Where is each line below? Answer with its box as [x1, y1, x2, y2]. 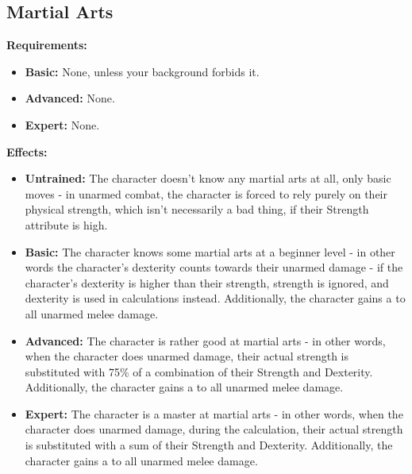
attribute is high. [25, 216, 108, 233]
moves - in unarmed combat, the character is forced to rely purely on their [25, 185, 387, 202]
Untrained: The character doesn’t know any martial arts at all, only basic [25, 170, 391, 187]
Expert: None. [25, 116, 100, 133]
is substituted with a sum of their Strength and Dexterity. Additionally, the [25, 437, 393, 453]
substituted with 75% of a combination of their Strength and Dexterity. [25, 363, 373, 380]
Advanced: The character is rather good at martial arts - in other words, [25, 332, 386, 349]
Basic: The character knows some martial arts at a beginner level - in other [25, 243, 395, 260]
